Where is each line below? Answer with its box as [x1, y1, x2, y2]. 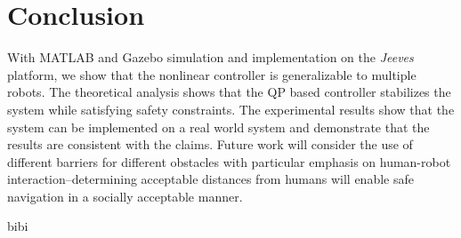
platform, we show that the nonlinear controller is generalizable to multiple [7, 65, 417, 83]
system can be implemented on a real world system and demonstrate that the [7, 117, 430, 136]
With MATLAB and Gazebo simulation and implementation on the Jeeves [7, 48, 414, 67]
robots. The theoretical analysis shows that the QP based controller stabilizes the [7, 83, 451, 101]
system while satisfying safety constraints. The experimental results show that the [7, 99, 455, 118]
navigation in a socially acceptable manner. [7, 186, 243, 205]
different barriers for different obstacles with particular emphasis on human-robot [7, 152, 451, 171]
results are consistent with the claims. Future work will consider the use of [7, 135, 413, 154]
